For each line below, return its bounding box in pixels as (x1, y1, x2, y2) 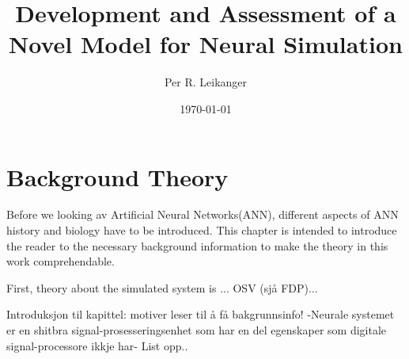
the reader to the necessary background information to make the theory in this (6, 237, 388, 254)
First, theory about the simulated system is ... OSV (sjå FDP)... (6, 279, 318, 296)
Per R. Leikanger (164, 74, 248, 90)
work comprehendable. (6, 253, 115, 269)
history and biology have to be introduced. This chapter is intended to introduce (6, 222, 397, 239)
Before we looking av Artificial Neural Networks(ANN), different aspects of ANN (6, 206, 399, 223)
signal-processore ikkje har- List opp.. (6, 337, 188, 353)
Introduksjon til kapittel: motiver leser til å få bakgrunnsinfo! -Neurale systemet (6, 306, 395, 323)
